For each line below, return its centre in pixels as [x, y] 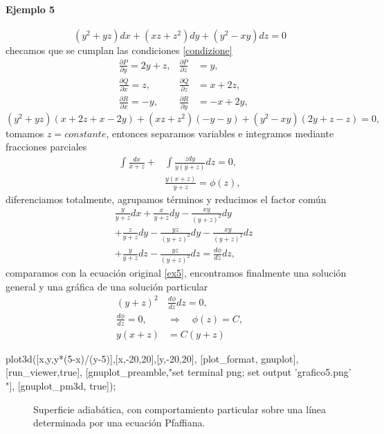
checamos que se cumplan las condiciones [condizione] [119, 50]
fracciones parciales [46, 147]
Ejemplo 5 [30, 9]
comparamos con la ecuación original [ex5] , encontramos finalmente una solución [176, 273]
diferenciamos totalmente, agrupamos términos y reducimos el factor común [166, 199]
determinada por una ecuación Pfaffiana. [119, 423]
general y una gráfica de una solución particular [107, 286]
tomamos [25, 133]
